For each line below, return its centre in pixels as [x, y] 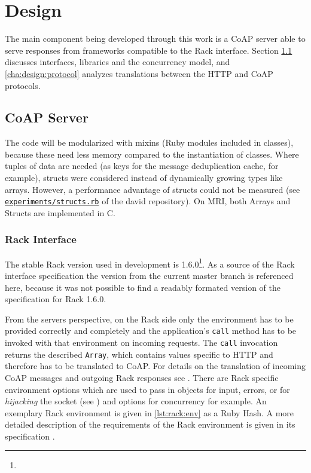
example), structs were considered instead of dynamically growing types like [144, 178]
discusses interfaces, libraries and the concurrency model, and [118, 62]
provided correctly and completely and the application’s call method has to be [151, 331]
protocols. [23, 85]
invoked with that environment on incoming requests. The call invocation [141, 343]
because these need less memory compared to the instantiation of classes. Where [152, 154]
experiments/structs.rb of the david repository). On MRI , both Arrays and [148, 201]
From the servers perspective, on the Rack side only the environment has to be [149, 319]
